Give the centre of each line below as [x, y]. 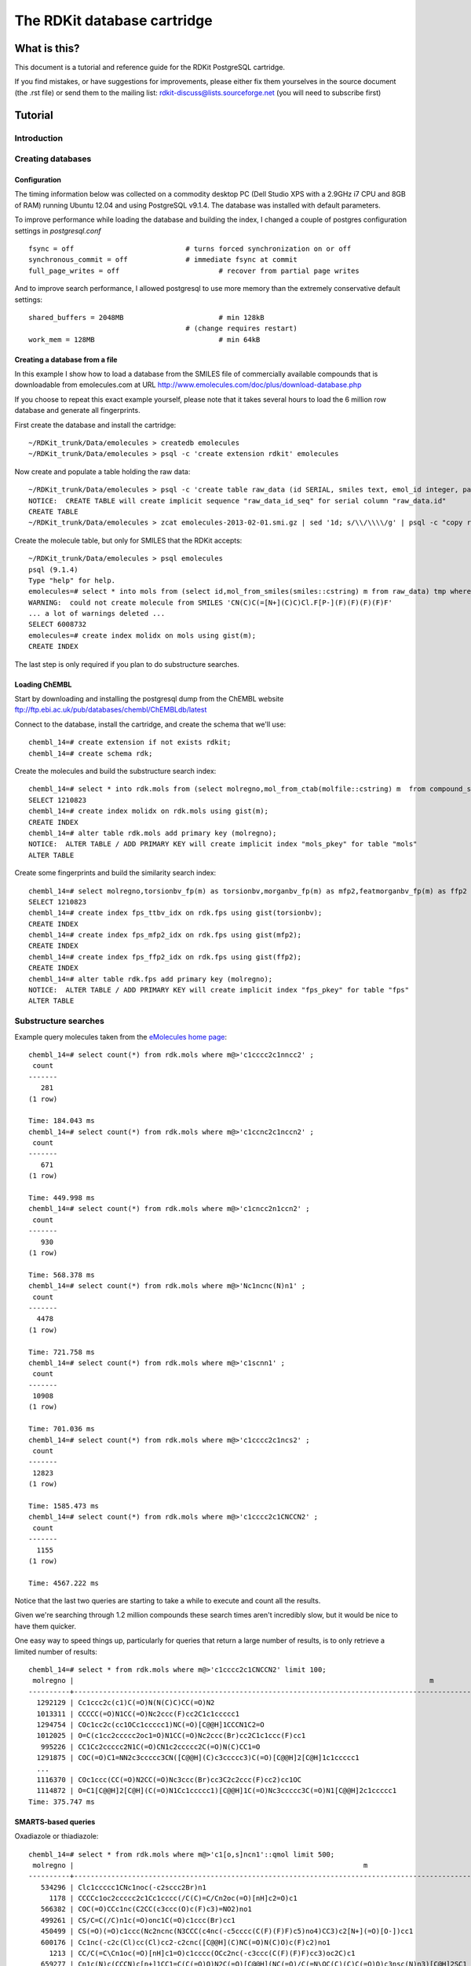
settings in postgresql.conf [58, 230]
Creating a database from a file [66, 359]
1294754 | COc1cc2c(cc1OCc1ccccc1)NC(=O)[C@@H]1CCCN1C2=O [150, 1725]
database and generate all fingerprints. [77, 411]
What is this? [47, 48]
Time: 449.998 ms [62, 1198]
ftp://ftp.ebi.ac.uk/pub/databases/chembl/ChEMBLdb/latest [111, 710]
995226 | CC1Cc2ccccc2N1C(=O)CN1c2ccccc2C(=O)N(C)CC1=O [150, 1747]
